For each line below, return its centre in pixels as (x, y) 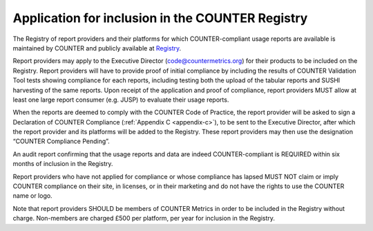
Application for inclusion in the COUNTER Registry (160, 18)
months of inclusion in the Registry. (63, 164)
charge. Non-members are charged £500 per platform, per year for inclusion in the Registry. (144, 219)
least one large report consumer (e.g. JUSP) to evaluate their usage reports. (121, 100)
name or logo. (32, 196)
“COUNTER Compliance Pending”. (61, 141)
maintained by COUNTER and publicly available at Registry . (97, 48)
